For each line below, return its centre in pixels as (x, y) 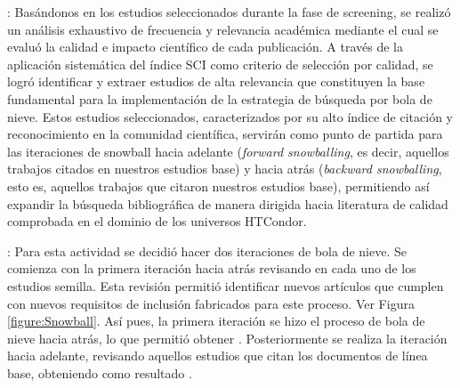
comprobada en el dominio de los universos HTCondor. (157, 221)
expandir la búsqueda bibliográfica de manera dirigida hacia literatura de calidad (228, 203)
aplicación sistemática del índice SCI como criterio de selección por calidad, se (220, 64)
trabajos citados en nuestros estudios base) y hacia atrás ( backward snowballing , (225, 169)
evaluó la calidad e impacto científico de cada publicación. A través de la (205, 47)
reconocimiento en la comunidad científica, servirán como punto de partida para (225, 134)
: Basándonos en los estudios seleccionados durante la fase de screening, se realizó (229, 12)
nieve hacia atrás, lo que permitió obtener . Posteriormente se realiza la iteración (227, 338)
